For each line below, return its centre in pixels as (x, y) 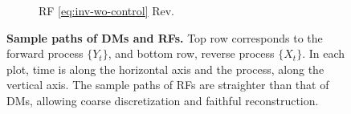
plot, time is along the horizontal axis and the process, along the (165, 69)
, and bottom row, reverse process (191, 53)
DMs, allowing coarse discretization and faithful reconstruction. (163, 100)
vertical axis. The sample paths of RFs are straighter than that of (168, 85)
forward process (45, 53)
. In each (324, 53)
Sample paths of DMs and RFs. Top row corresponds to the (165, 37)
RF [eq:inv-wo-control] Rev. (107, 10)
